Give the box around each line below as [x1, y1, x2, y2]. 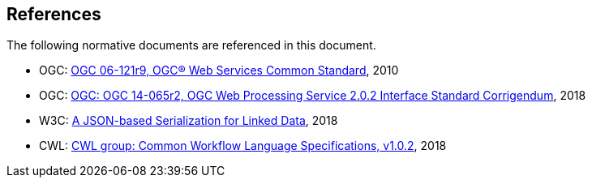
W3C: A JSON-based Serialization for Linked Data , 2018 [39, 113, 338, 128]
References [6, 4, 101, 24]
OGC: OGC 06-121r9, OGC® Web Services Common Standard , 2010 [39, 63, 399, 78]
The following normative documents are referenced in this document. [6, 38, 376, 53]
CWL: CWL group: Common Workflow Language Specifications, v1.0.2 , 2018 [39, 139, 447, 153]
